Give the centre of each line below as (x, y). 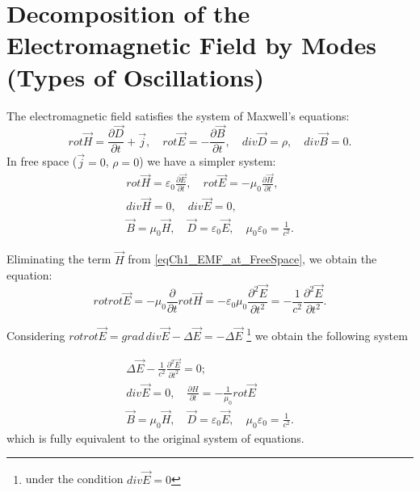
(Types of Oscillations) (135, 76)
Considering (36, 336)
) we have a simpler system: (208, 161)
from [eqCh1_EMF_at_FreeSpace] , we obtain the (252, 259)
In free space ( (42, 161)
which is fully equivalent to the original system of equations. (155, 437)
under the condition (74, 479)
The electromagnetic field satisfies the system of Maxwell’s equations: (178, 115)
